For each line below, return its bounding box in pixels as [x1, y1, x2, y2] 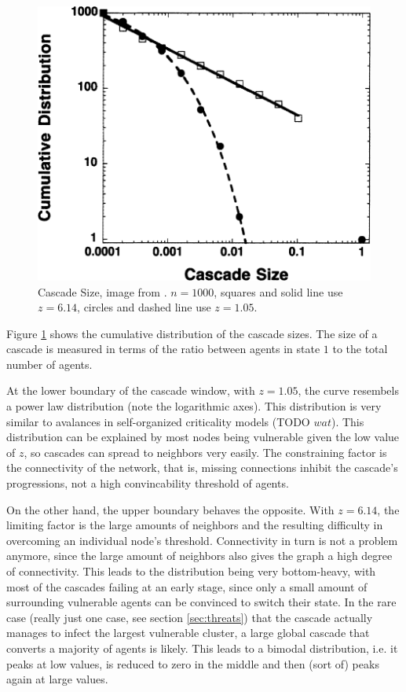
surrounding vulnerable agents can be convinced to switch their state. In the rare [6, 594, 397, 610]
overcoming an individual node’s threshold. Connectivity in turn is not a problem [6, 532, 398, 548]
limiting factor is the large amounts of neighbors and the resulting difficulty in [6, 517, 383, 533]
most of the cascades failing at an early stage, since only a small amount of [6, 578, 368, 594]
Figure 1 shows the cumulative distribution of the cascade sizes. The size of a [6, 325, 378, 341]
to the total [332, 340, 388, 357]
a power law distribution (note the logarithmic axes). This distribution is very [6, 398, 382, 414]
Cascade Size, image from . [38, 283, 167, 300]
